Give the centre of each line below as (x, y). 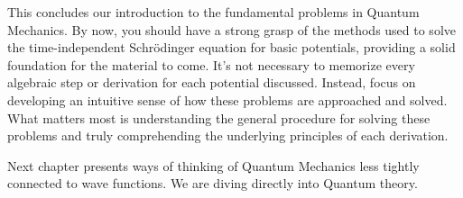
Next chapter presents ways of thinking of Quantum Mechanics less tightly (213, 165)
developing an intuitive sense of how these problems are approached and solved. (227, 99)
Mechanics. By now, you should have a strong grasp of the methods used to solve (231, 29)
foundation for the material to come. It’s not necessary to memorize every (211, 64)
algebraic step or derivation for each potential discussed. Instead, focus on (212, 82)
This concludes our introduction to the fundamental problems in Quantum (213, 12)
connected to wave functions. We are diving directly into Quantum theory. (213, 183)
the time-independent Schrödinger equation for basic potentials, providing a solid (231, 47)
